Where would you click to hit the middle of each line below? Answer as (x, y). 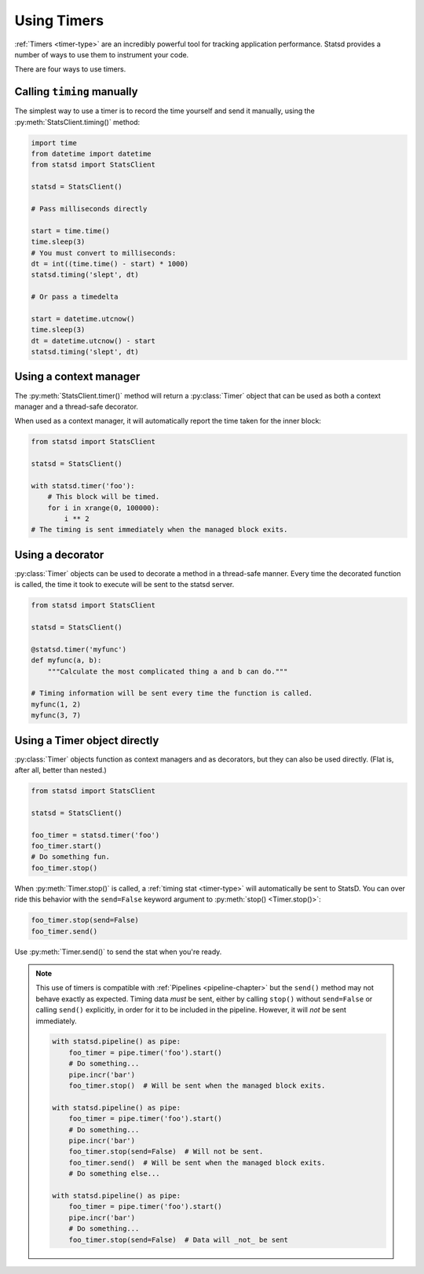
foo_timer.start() (66, 846)
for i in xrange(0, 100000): (104, 508)
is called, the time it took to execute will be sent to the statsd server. (124, 585)
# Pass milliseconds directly (89, 209)
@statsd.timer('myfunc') (79, 649)
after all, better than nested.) (61, 770)
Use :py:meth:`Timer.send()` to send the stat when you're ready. (118, 952)
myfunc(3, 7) (56, 716)
